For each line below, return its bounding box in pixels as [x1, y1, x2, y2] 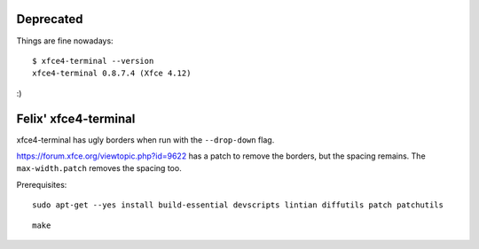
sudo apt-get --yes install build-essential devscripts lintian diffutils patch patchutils [32, 200, 444, 210]
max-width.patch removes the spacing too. [16, 163, 182, 174]
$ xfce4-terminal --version [32, 56, 154, 66]
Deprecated [16, 12, 83, 27]
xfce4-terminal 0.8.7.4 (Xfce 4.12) [32, 68, 192, 79]
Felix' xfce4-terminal [16, 111, 136, 126]
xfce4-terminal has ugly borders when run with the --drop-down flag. [16, 134, 275, 145]
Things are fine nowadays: [16, 35, 114, 46]
